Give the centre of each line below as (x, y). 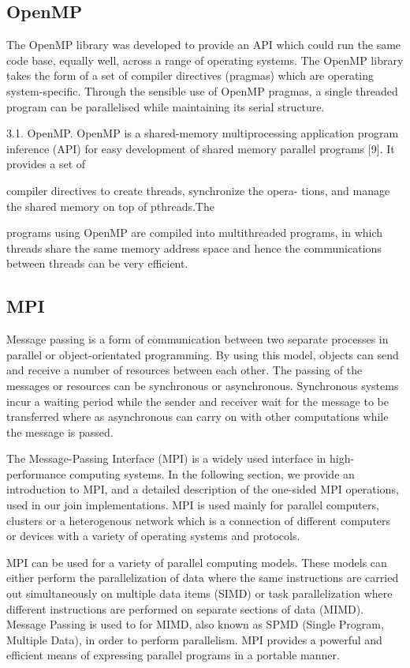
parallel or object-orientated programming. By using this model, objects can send (203, 354)
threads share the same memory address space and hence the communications (194, 248)
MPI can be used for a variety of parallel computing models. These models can (197, 562)
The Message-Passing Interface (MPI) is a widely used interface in (166, 458)
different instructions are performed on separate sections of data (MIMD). (185, 608)
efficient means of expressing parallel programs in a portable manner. (173, 655)
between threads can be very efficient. (97, 263)
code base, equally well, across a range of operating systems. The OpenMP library (205, 60)
